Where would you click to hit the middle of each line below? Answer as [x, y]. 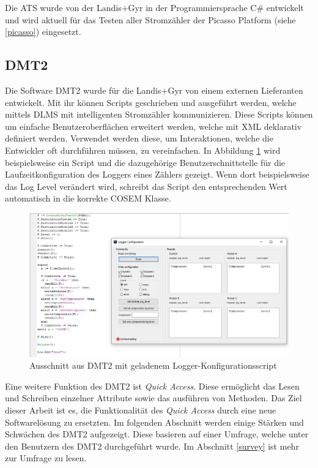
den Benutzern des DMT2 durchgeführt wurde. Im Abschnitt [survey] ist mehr [152, 446]
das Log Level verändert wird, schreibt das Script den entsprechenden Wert [146, 186]
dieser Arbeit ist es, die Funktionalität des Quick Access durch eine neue [141, 410]
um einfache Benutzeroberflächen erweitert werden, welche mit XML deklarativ [153, 126]
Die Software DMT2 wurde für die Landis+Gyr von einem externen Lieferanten [154, 90]
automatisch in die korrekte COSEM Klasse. [88, 198]
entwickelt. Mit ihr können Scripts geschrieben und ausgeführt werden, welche [151, 102]
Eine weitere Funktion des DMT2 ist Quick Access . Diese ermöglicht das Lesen [152, 386]
